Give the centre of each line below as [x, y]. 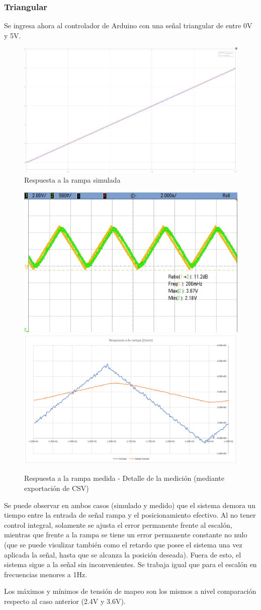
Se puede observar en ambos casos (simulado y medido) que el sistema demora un [130, 505]
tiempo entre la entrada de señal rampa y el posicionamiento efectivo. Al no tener [130, 515]
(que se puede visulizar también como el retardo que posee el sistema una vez [123, 545]
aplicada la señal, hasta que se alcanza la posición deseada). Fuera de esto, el [123, 554]
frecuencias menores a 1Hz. [46, 574]
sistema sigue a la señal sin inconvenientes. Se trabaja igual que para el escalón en [130, 564]
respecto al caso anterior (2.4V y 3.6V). [65, 601]
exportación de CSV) [57, 488]
